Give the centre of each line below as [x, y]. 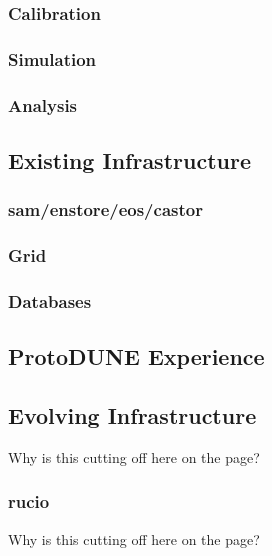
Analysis [43, 104]
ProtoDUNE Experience [136, 356]
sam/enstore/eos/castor [105, 209]
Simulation [52, 58]
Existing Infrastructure [129, 159]
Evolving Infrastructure [132, 415]
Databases [50, 300]
